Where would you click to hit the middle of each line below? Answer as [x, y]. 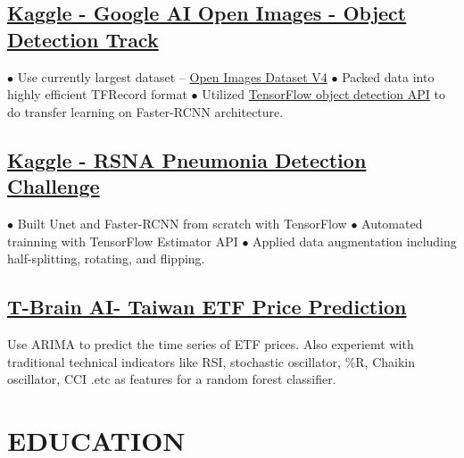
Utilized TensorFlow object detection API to [323, 94]
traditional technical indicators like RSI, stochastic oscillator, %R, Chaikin [211, 361]
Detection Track [83, 39]
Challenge [54, 186]
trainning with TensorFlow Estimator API [123, 241]
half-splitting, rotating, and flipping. [106, 258]
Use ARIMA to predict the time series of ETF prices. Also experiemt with [211, 343]
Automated [392, 223]
